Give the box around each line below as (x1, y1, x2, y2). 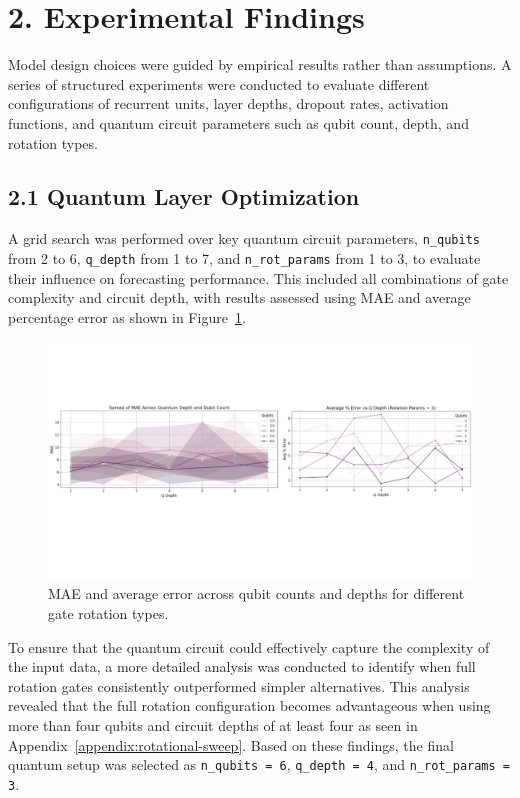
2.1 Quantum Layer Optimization (8, 181, 360, 212)
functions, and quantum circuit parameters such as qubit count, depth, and (8, 112, 469, 133)
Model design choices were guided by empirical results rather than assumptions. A (8, 54, 512, 75)
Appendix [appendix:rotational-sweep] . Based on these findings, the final (8, 734, 454, 755)
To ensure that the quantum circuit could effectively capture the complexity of (8, 636, 490, 657)
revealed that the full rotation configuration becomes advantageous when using (8, 695, 491, 716)
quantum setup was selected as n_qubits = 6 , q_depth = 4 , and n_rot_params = (8, 754, 511, 775)
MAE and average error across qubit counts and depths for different (48, 583, 465, 604)
